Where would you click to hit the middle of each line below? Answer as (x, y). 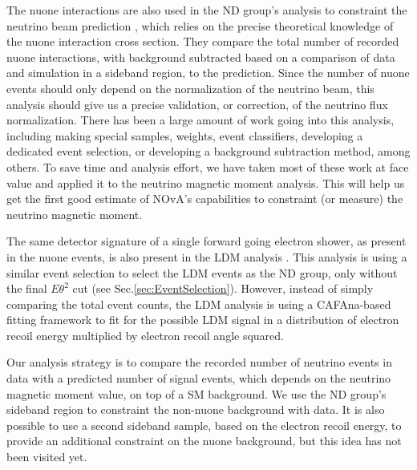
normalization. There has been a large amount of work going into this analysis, (200, 120)
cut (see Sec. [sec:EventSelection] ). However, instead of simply (223, 288)
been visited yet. (47, 457)
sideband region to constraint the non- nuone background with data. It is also (196, 409)
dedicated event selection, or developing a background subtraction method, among (208, 151)
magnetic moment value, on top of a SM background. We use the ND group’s (196, 393)
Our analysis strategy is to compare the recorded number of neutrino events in (199, 362)
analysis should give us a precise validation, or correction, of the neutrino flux (197, 104)
